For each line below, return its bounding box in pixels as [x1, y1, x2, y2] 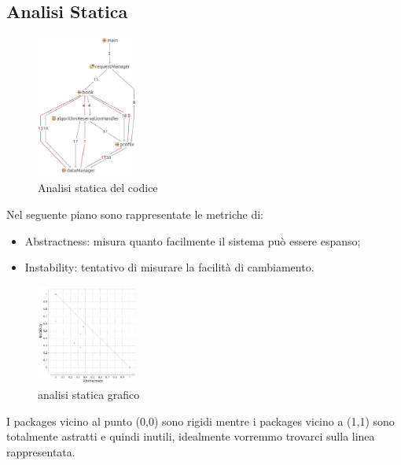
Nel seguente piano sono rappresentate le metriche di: [6, 206, 263, 223]
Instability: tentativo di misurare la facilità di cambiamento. [24, 259, 315, 275]
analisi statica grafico [38, 386, 140, 403]
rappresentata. [6, 443, 75, 459]
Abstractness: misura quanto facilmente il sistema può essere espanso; [24, 232, 361, 249]
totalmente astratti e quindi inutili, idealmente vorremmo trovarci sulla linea [6, 428, 375, 445]
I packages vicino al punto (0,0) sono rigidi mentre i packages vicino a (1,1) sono [6, 412, 395, 429]
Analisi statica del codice [38, 179, 158, 196]
